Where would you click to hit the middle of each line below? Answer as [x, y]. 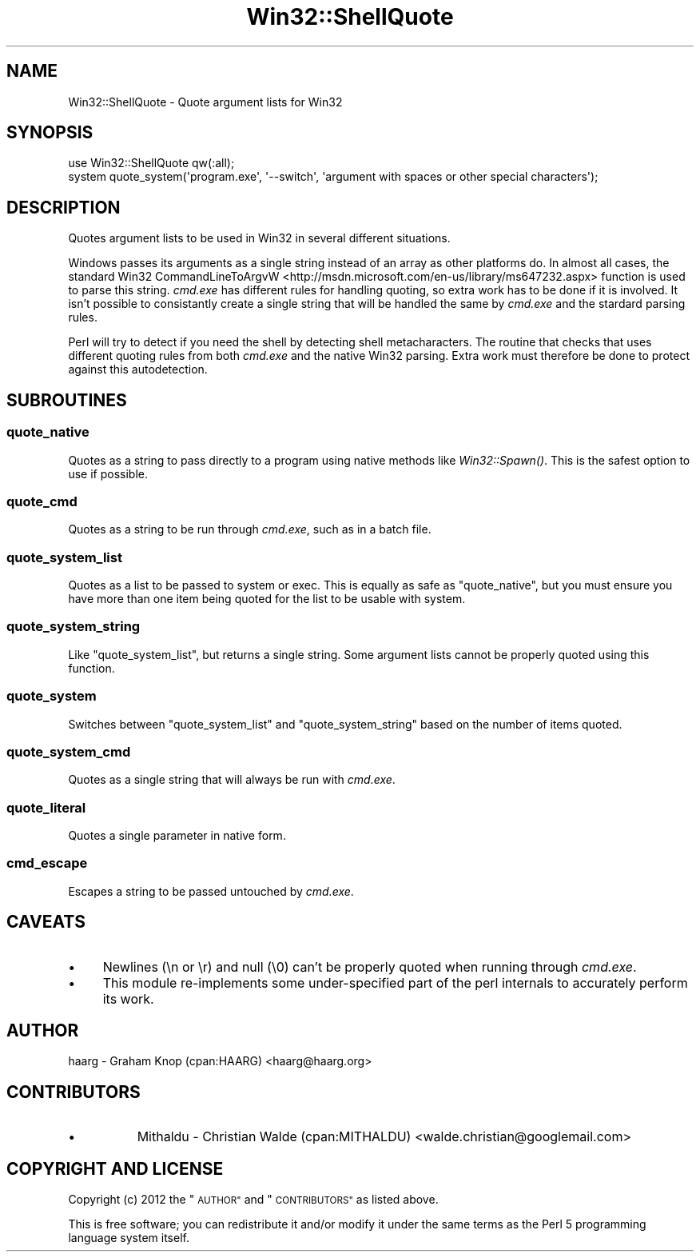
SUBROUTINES [67, 400]
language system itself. [129, 1238]
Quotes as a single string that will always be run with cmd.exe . [232, 780]
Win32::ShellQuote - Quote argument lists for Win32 [205, 102]
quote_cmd [42, 501]
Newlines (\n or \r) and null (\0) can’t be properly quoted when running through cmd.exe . [370, 966]
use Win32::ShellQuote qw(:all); [151, 163]
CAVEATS [46, 922]
